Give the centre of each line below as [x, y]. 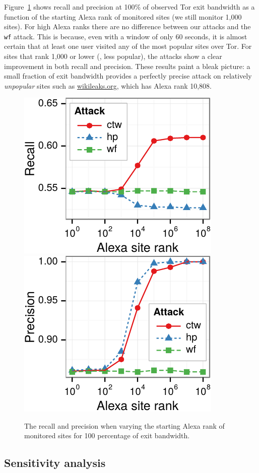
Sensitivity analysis [55, 463]
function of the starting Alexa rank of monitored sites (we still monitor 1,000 [123, 16]
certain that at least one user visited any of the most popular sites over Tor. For [128, 46]
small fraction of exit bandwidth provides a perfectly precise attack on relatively [128, 76]
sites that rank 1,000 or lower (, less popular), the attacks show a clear [113, 56]
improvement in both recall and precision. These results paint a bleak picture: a [127, 66]
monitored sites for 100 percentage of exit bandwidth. [107, 435]
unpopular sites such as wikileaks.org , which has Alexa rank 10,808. [108, 85]
